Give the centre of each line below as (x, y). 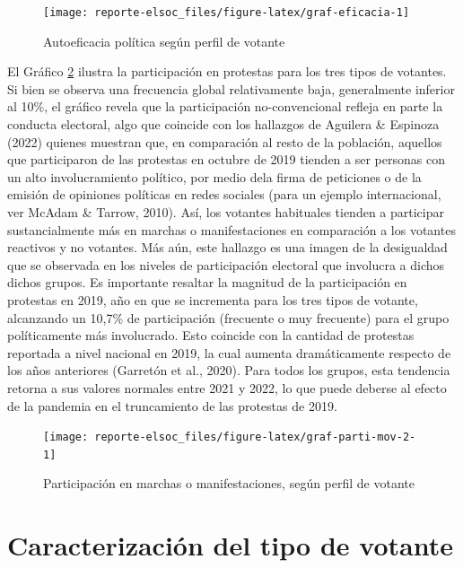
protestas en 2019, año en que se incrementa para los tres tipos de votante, (213, 299)
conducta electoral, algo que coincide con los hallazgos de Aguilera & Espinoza (223, 124)
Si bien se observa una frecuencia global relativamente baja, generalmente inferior (231, 88)
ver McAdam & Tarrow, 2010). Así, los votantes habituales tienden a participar (226, 212)
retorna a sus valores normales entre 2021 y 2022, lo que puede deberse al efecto (227, 387)
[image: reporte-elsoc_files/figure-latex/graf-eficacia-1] (227, 13)
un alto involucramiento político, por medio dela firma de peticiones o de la (214, 176)
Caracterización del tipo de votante (230, 545)
